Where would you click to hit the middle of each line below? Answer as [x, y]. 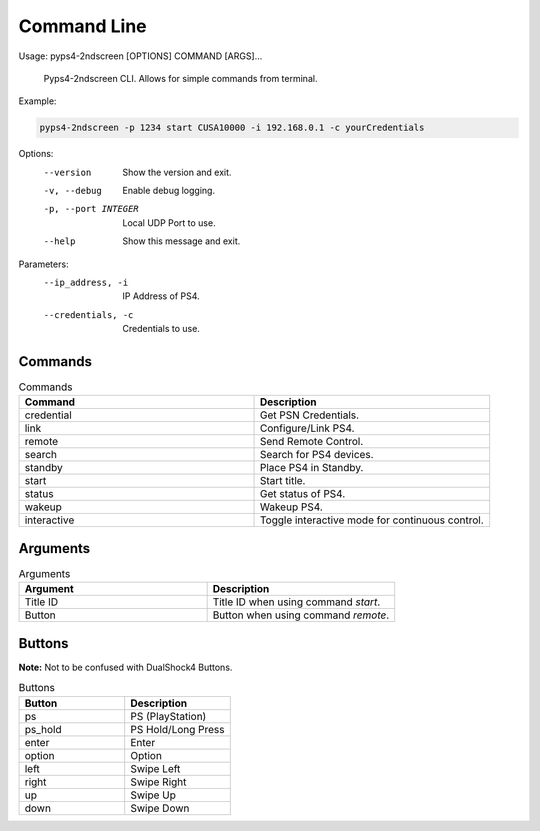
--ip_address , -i [86, 283]
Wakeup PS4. [291, 507]
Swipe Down [160, 808]
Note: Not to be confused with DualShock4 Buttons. [125, 667]
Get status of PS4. [302, 494]
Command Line [82, 26]
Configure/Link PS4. [307, 428]
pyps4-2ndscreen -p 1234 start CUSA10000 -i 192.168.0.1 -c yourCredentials [232, 128]
